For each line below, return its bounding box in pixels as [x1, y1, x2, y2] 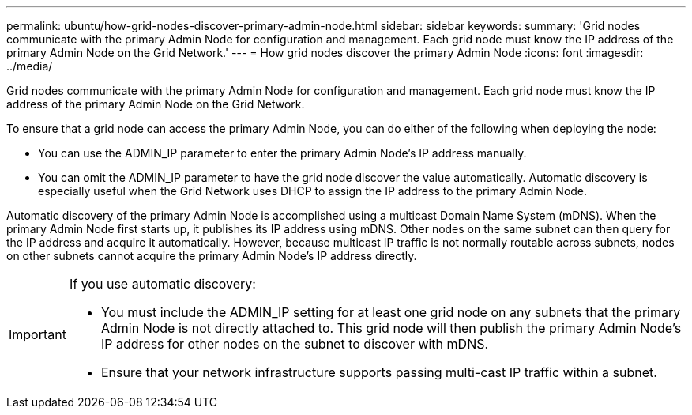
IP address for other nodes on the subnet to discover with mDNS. [100, 336, 489, 352]
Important [9, 326, 66, 342]
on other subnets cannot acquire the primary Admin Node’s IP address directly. [6, 249, 417, 262]
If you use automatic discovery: [69, 276, 256, 292]
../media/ [6, 59, 53, 73]
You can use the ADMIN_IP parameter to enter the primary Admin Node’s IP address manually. [38, 146, 527, 160]
